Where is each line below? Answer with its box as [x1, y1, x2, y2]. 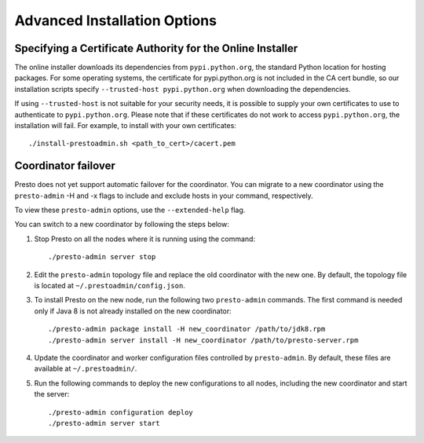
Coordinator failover [14, 159, 115, 173]
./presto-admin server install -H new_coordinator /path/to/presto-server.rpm [48, 335, 359, 345]
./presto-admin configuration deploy [48, 408, 194, 416]
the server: [34, 390, 70, 399]
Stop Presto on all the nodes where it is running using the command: [34, 234, 255, 243]
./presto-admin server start [48, 419, 160, 427]
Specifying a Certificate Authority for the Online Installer [14, 42, 298, 55]
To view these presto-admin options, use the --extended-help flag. [14, 205, 246, 215]
